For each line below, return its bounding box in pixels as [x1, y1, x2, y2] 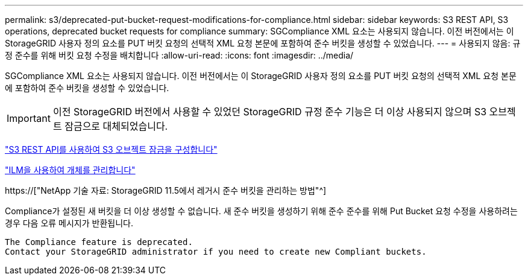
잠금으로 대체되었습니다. [64, 120, 168, 132]
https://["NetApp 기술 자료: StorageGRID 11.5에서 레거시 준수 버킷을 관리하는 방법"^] [5, 185, 327, 196]
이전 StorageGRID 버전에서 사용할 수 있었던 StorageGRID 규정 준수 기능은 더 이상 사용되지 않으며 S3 [52, 106, 487, 118]
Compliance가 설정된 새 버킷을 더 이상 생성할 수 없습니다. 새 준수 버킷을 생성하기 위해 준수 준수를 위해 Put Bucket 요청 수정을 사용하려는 [5, 206, 518, 216]
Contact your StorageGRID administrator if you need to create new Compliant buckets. [5, 247, 427, 256]
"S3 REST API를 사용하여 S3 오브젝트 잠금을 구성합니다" [5, 144, 218, 154]
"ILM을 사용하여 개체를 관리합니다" [5, 165, 136, 175]
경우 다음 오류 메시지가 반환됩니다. [5, 218, 133, 228]
